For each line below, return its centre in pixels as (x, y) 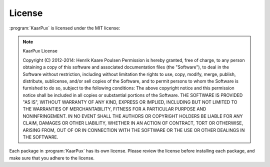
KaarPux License (40, 51)
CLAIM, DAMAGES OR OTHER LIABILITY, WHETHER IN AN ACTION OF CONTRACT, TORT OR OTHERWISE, (133, 123)
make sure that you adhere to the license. (52, 158)
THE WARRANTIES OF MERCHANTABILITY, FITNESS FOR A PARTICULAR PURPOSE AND (114, 109)
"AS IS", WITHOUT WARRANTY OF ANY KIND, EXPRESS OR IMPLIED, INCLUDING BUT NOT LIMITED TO (130, 102)
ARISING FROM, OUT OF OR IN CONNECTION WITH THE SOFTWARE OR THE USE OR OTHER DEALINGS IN (134, 130)
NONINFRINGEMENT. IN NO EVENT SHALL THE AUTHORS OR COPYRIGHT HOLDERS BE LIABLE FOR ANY (133, 116)
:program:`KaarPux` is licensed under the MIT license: (65, 28)
